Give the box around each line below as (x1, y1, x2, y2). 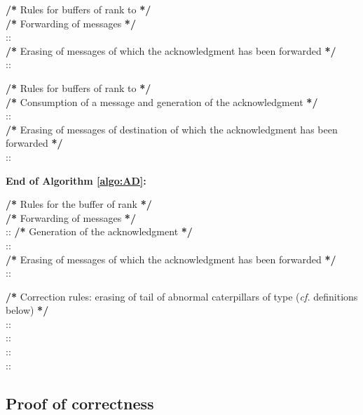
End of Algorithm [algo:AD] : (6, 173, 146, 187)
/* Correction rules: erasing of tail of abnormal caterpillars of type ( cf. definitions (6, 289, 358, 303)
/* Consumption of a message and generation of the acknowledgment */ (6, 94, 318, 109)
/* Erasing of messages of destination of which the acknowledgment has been (6, 121, 338, 136)
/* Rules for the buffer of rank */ (6, 197, 152, 211)
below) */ (6, 303, 49, 317)
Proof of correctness (6, 392, 154, 414)
